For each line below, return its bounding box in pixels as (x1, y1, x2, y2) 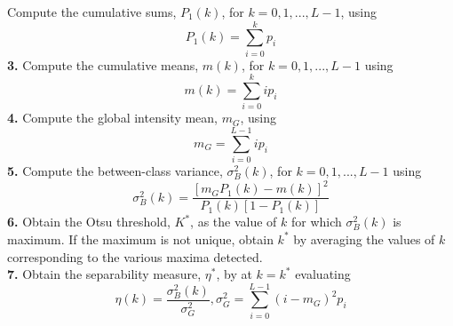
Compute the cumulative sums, (7, 3, 177, 20)
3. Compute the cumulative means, (7, 55, 199, 74)
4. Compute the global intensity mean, (7, 108, 218, 127)
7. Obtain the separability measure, (7, 265, 202, 283)
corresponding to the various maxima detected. (7, 247, 263, 266)
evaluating (295, 265, 351, 283)
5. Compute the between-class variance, (7, 162, 223, 180)
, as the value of (190, 212, 277, 231)
